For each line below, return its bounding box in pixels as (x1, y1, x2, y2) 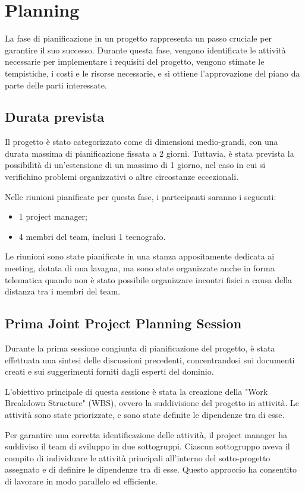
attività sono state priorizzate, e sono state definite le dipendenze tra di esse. (5, 408, 285, 420)
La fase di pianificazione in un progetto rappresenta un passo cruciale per (5, 32, 272, 45)
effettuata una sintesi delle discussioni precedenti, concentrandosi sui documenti (5, 353, 295, 366)
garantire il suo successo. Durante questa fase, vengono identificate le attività (5, 43, 286, 56)
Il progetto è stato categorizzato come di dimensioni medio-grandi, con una (5, 135, 278, 148)
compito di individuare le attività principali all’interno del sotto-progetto (5, 451, 271, 464)
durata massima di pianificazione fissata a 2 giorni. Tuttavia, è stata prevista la (5, 147, 294, 159)
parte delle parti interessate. (5, 78, 107, 91)
